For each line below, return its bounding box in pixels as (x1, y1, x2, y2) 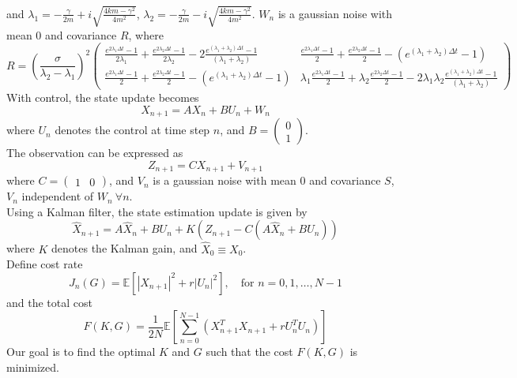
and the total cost (6, 294, 92, 310)
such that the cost (206, 343, 293, 360)
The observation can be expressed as (6, 144, 183, 161)
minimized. (6, 358, 59, 375)
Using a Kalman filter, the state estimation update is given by (6, 203, 308, 219)
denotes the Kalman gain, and (51, 240, 198, 256)
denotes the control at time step (55, 122, 210, 138)
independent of (21, 188, 94, 204)
